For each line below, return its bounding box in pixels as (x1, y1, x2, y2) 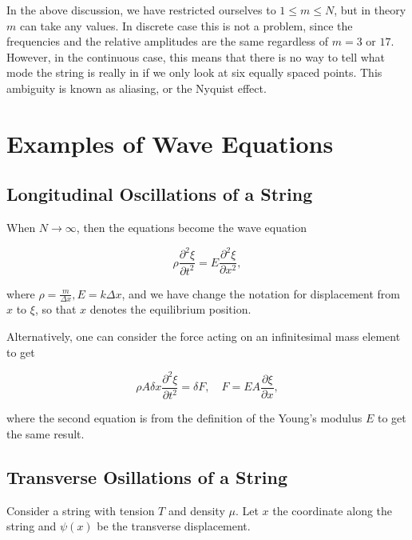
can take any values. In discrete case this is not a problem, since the (19, 17, 353, 34)
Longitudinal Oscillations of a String (6, 182, 313, 206)
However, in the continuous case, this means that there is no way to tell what (6, 48, 386, 65)
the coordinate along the (272, 502, 393, 518)
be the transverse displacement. (97, 518, 251, 534)
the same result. (6, 425, 85, 442)
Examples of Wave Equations (6, 126, 334, 159)
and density (168, 502, 225, 518)
